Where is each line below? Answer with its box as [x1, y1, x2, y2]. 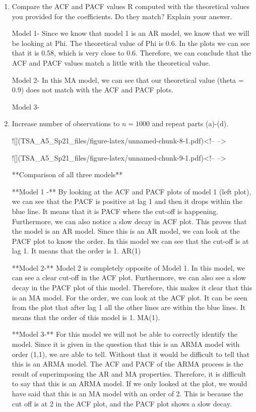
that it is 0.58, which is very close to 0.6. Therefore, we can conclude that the [12, 47, 251, 58]
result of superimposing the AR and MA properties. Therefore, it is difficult [12, 368, 246, 379]
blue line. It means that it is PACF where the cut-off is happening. [12, 205, 219, 216]
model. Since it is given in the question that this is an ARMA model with [12, 339, 240, 349]
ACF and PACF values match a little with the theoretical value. [12, 57, 211, 68]
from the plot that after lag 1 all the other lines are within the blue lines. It [12, 302, 246, 313]
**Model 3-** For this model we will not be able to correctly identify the [12, 329, 238, 339]
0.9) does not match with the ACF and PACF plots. [12, 84, 173, 95]
